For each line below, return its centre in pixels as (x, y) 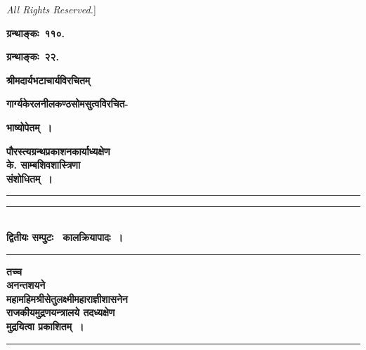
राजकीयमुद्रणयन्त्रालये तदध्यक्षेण (61, 312)
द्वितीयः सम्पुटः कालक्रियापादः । (65, 236)
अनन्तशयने (26, 285)
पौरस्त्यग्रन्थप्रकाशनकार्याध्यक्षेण (58, 151)
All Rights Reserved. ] (51, 9)
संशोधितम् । (30, 178)
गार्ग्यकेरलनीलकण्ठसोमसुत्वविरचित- (67, 104)
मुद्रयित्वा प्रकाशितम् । (45, 326)
